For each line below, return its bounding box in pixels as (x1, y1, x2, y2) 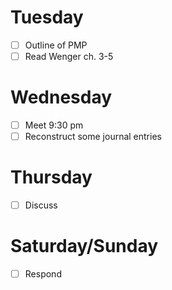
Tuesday (10, 6, 84, 29)
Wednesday (10, 86, 113, 109)
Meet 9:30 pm (24, 119, 84, 131)
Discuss (24, 199, 58, 211)
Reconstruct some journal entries (24, 131, 162, 143)
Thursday (10, 166, 93, 189)
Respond (24, 268, 62, 280)
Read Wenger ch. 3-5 (24, 51, 114, 62)
